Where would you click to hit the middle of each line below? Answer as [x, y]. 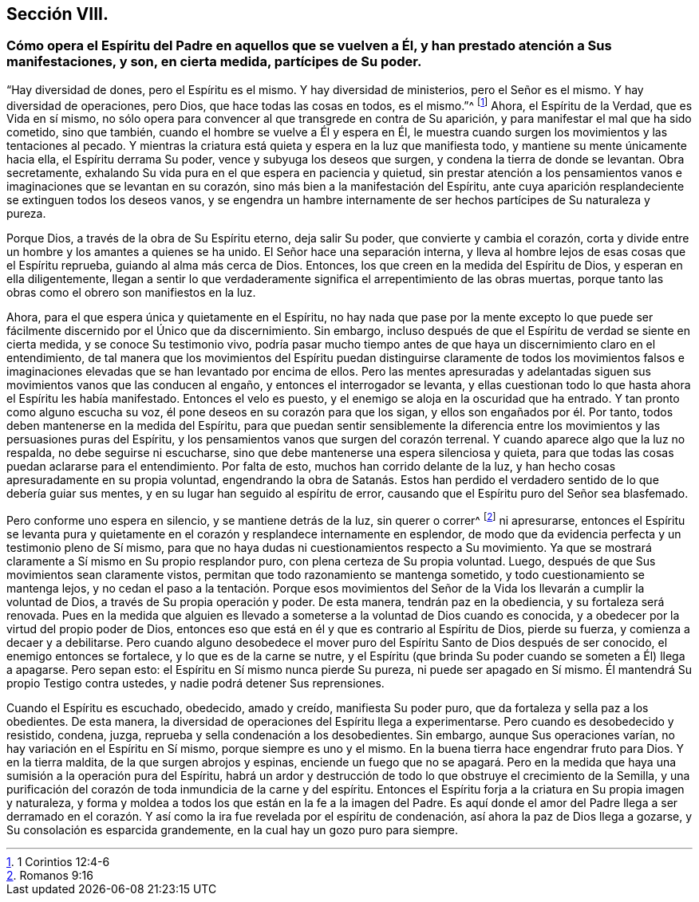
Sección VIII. [57, 14]
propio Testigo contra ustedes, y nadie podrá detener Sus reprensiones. [195, 683]
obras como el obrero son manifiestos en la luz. [131, 293]
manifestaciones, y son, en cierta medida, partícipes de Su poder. [214, 62]
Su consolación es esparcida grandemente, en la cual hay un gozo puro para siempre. [233, 830]
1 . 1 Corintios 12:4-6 [58, 862]
